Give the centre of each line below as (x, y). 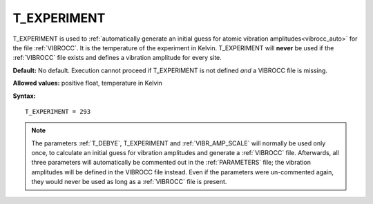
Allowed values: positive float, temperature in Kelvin (87, 83)
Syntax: (24, 96)
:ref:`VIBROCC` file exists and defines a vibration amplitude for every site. (117, 58)
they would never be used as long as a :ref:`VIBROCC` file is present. (129, 182)
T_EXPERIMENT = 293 (58, 111)
